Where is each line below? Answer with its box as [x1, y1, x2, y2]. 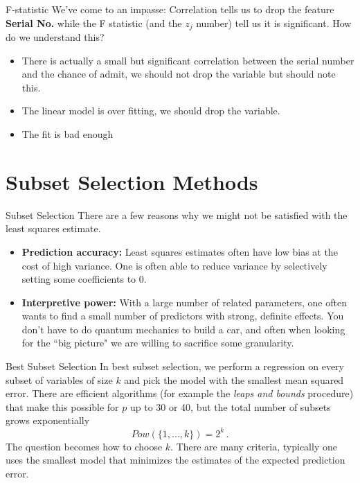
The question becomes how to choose [6, 439, 163, 453]
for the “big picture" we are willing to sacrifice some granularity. [21, 335, 294, 350]
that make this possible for [6, 399, 119, 414]
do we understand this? [6, 30, 105, 44]
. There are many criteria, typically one [170, 439, 337, 453]
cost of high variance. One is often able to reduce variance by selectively [21, 258, 327, 272]
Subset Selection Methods [6, 167, 258, 195]
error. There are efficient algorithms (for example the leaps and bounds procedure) [6, 386, 354, 401]
